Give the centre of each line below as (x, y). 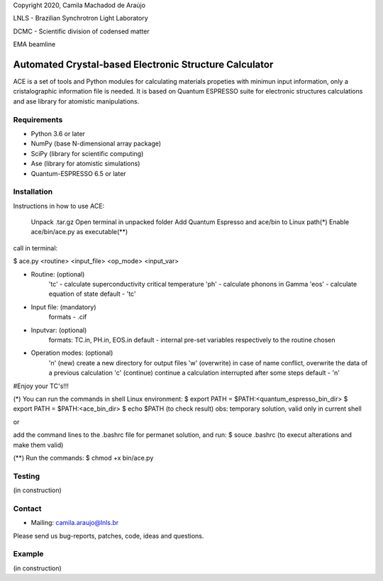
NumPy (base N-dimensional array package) (96, 144)
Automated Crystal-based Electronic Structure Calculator (143, 64)
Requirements (38, 119)
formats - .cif (68, 317)
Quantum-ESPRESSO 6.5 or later (79, 173)
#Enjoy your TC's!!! (41, 386)
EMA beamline (34, 44)
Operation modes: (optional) (72, 353)
